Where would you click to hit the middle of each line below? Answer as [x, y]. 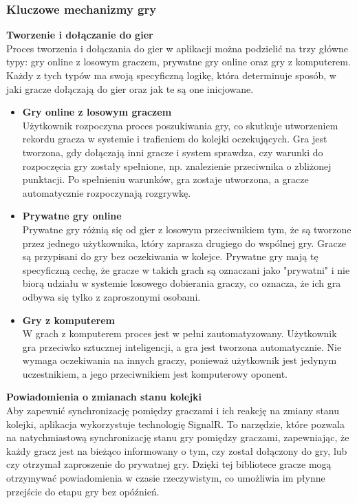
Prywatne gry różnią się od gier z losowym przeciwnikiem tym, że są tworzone [187, 229]
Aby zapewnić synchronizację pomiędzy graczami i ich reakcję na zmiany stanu [173, 410]
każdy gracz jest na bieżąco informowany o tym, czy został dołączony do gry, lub [177, 450]
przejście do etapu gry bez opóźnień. [83, 491]
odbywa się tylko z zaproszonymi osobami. [111, 296]
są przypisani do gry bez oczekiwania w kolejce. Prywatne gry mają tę [170, 256]
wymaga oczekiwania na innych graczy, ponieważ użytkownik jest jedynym [180, 360]
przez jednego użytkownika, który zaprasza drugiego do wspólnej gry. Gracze [184, 243]
